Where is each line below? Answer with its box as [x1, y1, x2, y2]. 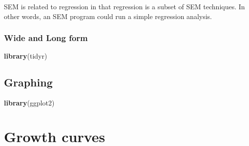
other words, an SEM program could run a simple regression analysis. [4, 11, 212, 21]
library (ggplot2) [4, 98, 55, 108]
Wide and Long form [4, 32, 88, 44]
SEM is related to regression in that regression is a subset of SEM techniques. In [4, 1, 245, 11]
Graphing [4, 75, 53, 90]
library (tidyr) [4, 51, 47, 61]
